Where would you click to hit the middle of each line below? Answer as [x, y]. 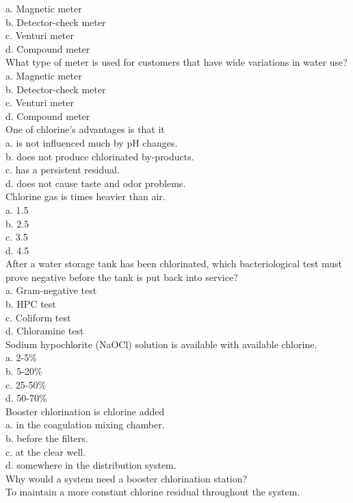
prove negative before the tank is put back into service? [122, 277]
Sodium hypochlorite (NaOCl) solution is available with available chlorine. [161, 344]
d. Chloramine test [45, 331]
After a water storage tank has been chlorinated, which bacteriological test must [174, 263]
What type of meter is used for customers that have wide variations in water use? [176, 62]
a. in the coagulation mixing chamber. [85, 425]
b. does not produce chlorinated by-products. [100, 156]
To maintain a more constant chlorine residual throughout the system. [153, 492]
